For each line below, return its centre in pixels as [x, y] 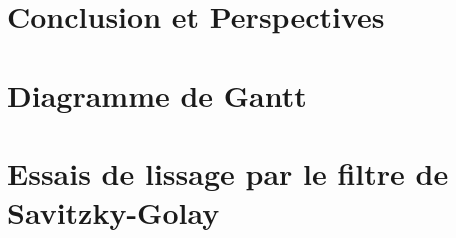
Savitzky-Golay [113, 212]
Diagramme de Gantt [157, 94]
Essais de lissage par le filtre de [228, 172]
